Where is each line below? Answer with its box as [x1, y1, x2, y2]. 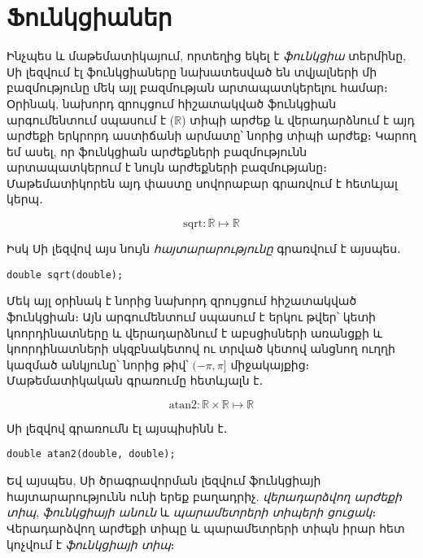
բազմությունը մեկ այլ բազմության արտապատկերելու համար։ [7, 79, 388, 96]
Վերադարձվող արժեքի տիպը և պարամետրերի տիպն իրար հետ [7, 519, 405, 536]
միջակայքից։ [230, 355, 310, 373]
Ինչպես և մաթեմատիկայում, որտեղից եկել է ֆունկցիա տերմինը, [7, 47, 406, 64]
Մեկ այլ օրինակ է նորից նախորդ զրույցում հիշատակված [7, 292, 357, 309]
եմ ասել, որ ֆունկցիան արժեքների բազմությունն [7, 142, 307, 159]
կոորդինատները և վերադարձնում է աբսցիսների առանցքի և [7, 324, 382, 341]
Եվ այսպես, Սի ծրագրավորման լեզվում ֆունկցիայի [7, 472, 321, 489]
